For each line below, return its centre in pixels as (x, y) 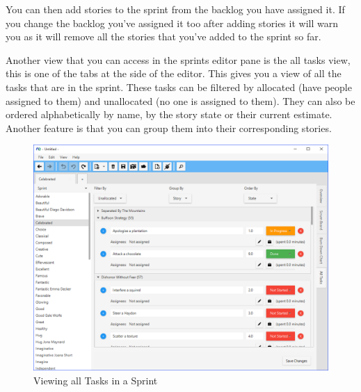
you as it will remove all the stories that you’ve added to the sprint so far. (163, 36)
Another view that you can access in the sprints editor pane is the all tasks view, (178, 59)
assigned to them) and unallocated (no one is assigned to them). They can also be (180, 100)
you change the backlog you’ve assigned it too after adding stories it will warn (172, 23)
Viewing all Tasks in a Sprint (96, 380)
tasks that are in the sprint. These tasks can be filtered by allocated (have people (179, 87)
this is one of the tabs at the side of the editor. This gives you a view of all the (174, 73)
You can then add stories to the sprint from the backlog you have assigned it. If (175, 9)
